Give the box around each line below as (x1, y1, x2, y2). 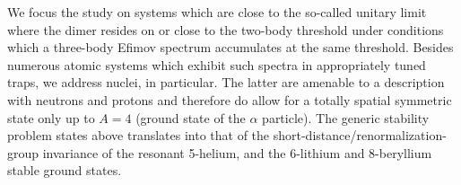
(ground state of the (135, 108, 246, 127)
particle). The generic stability (262, 108, 430, 127)
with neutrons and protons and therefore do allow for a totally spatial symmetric (7, 90, 452, 109)
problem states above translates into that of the (7, 126, 270, 145)
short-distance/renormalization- (273, 126, 447, 145)
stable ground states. (7, 161, 122, 180)
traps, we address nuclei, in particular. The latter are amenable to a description (7, 73, 445, 92)
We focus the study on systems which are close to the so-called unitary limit (7, 3, 427, 21)
